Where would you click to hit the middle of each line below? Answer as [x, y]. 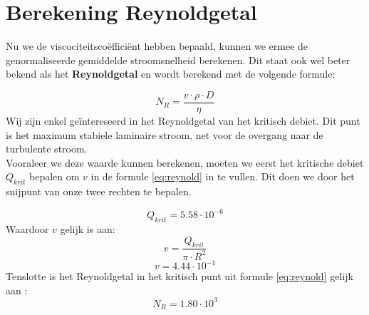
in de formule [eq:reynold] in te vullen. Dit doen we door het [223, 176]
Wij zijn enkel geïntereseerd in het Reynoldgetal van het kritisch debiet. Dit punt [183, 120]
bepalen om [54, 176]
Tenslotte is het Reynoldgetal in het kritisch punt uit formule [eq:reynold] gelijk [180, 276]
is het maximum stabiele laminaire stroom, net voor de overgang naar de [165, 134]
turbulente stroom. [47, 149]
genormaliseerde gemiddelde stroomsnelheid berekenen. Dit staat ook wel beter [178, 60]
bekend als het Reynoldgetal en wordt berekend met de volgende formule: [171, 74]
